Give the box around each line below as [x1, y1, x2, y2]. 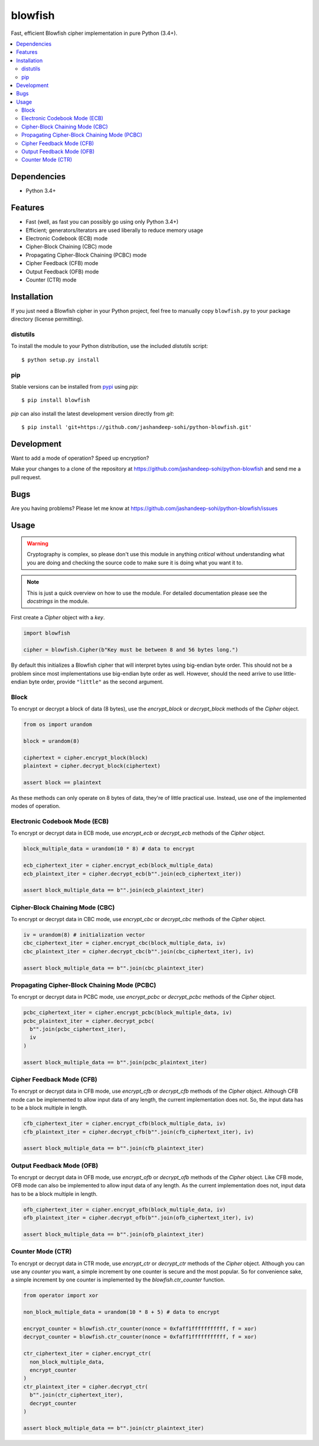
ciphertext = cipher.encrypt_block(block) [23, 754, 148, 761]
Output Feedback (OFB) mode [25, 268, 99, 275]
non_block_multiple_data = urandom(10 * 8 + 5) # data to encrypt [23, 1309, 220, 1316]
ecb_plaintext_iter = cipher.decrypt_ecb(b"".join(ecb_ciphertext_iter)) [23, 870, 242, 877]
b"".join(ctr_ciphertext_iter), [30, 1392, 123, 1399]
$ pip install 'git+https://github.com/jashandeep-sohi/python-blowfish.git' [21, 424, 252, 431]
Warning [27, 540, 48, 547]
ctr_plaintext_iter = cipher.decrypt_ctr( [23, 1383, 148, 1390]
